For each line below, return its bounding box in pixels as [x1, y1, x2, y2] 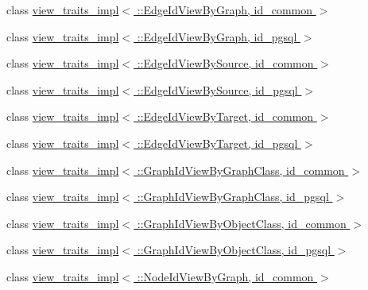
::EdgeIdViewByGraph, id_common [137, 2, 313, 17]
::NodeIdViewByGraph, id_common [137, 268, 314, 284]
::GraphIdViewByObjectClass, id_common [137, 215, 347, 231]
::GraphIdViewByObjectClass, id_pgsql [137, 242, 331, 258]
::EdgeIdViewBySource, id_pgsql [137, 81, 298, 98]
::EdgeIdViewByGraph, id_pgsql [137, 28, 297, 44]
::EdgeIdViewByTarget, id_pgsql [137, 134, 298, 151]
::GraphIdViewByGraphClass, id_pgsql [137, 188, 329, 205]
